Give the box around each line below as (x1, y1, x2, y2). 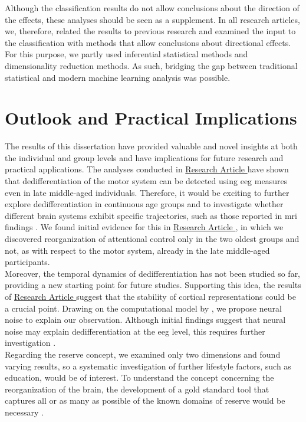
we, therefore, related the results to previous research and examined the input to (5, 25, 296, 37)
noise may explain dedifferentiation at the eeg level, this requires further (5, 325, 265, 337)
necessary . (5, 405, 44, 418)
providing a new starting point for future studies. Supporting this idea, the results (5, 279, 301, 291)
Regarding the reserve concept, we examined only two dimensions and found (5, 348, 281, 360)
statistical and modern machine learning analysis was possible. (5, 71, 231, 83)
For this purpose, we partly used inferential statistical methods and (5, 48, 248, 60)
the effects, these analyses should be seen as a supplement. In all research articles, (5, 13, 300, 25)
